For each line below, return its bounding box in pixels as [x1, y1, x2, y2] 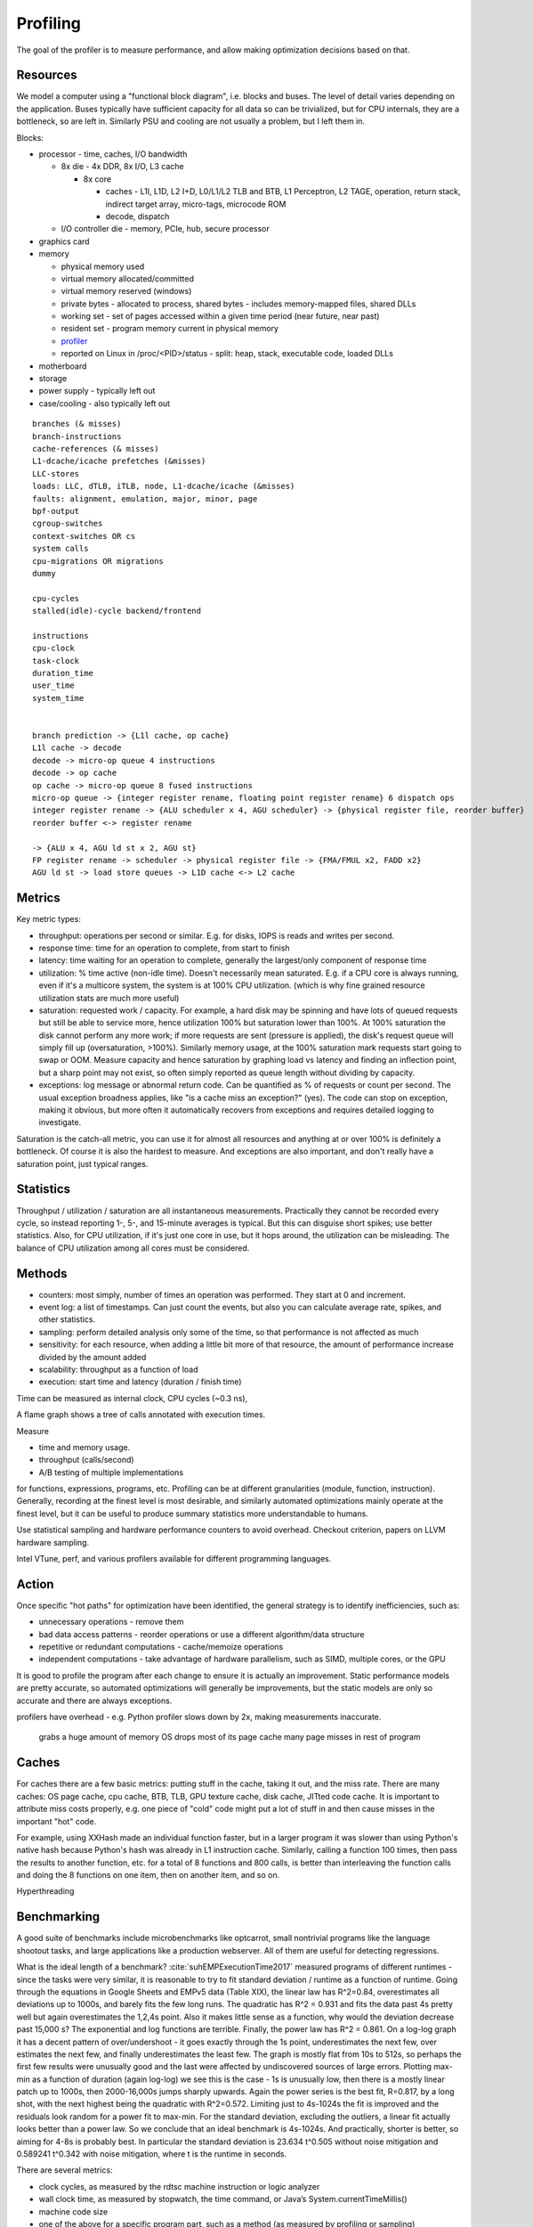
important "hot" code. [16, 1815, 97, 1826]
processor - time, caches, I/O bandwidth [38, 149, 188, 159]
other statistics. [38, 1314, 96, 1325]
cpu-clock [32, 643, 75, 654]
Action [16, 1577, 54, 1592]
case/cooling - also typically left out [38, 397, 171, 409]
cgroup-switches [32, 518, 103, 529]
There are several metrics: [16, 2165, 113, 2175]
